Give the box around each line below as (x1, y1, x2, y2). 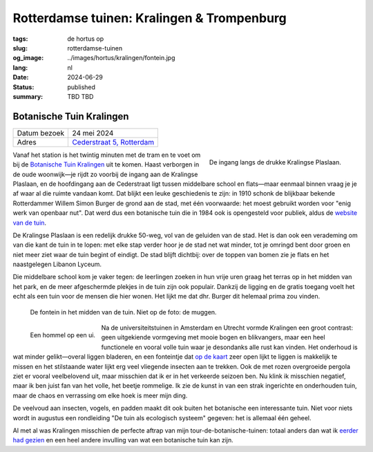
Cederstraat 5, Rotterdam (72, 137, 155, 147)
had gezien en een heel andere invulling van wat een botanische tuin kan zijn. (12, 436, 234, 444)
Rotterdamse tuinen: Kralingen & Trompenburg (12, 10, 287, 26)
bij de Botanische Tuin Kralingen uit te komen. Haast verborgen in (12, 160, 200, 169)
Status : (12, 83, 35, 91)
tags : (12, 35, 28, 43)
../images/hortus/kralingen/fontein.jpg (67, 54, 175, 62)
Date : (12, 73, 29, 82)
